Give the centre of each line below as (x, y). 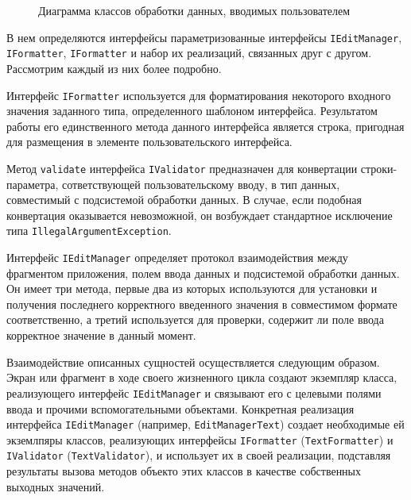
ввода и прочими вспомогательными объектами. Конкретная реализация (180, 408)
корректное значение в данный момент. (101, 335)
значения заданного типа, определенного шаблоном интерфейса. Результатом (192, 111)
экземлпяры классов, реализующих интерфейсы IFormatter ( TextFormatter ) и (200, 439)
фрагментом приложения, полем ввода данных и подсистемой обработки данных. (203, 273)
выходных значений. (56, 486)
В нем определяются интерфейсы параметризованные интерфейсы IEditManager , (204, 37)
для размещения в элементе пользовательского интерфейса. (149, 142)
